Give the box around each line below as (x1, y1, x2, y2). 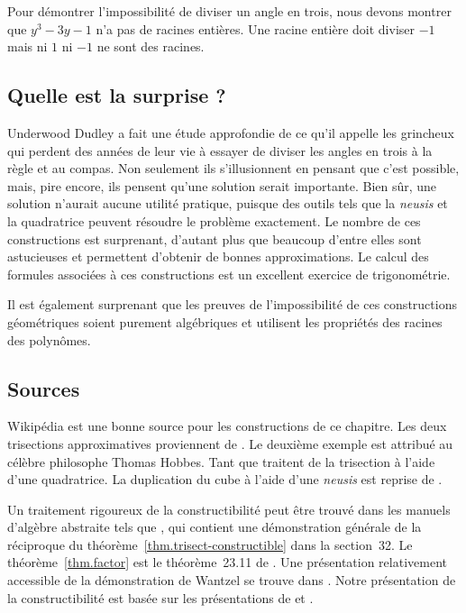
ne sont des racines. (96, 37, 205, 56)
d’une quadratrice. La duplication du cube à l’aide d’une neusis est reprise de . (7, 470, 443, 489)
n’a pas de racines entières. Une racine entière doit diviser (96, 19, 415, 38)
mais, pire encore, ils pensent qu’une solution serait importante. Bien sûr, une (7, 176, 437, 195)
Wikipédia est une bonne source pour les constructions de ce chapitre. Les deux (7, 416, 447, 435)
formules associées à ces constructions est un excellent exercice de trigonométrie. (7, 264, 451, 283)
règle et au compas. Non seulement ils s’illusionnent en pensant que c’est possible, (7, 159, 460, 178)
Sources (7, 374, 80, 402)
